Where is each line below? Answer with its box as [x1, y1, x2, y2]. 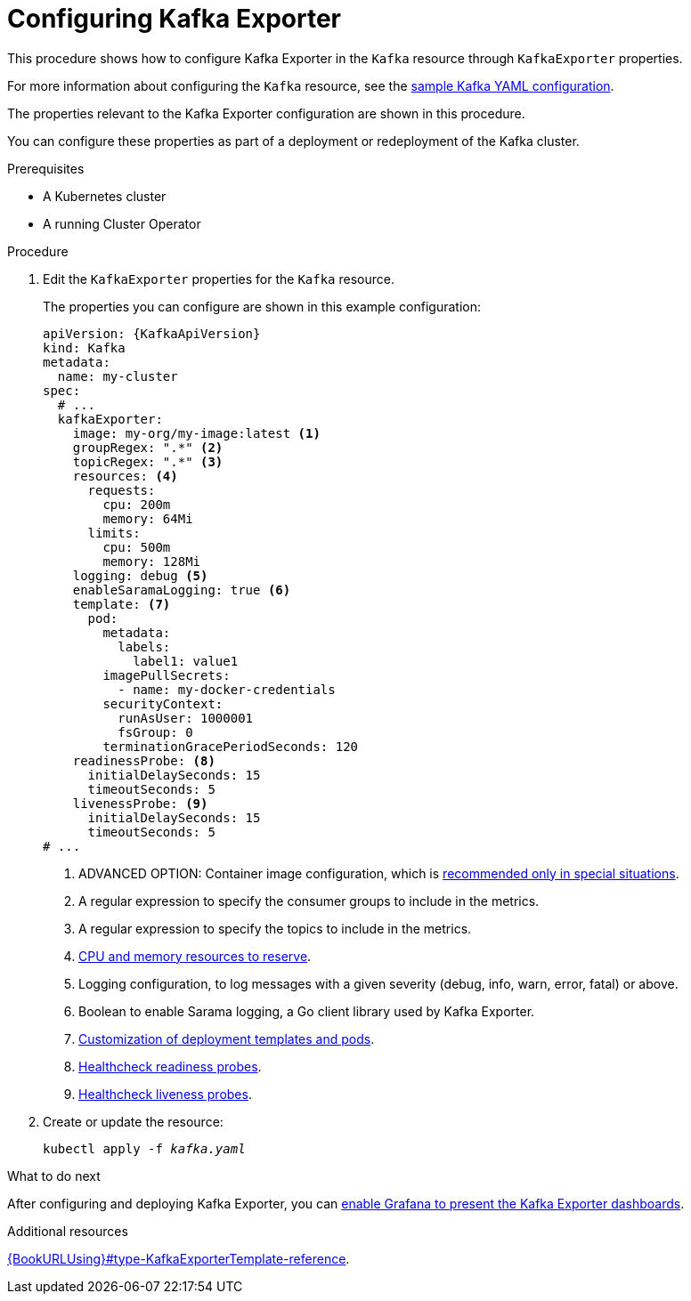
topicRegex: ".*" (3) [72, 454, 224, 469]
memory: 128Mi [102, 554, 201, 569]
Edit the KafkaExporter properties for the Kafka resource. [43, 271, 394, 287]
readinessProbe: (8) [72, 753, 215, 768]
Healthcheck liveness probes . [78, 1086, 252, 1102]
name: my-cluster [57, 368, 178, 384]
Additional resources [7, 1223, 128, 1239]
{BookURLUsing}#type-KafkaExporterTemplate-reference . [7, 1250, 350, 1266]
